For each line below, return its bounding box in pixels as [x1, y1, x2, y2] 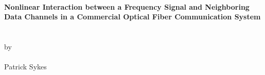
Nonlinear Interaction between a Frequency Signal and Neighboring [4, 1, 250, 12]
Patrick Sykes [4, 61, 47, 72]
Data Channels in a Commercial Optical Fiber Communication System [4, 11, 261, 22]
